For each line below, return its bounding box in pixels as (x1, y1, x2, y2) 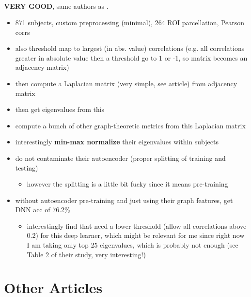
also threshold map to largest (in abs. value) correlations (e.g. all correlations (15, 43, 245, 53)
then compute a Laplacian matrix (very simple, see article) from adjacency (15, 78, 237, 88)
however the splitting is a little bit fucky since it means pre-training (27, 179, 228, 189)
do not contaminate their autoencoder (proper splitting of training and (15, 153, 226, 163)
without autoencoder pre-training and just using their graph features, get (15, 195, 233, 205)
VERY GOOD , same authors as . (4, 1, 109, 11)
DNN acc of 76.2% (15, 204, 70, 215)
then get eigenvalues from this (15, 104, 105, 114)
